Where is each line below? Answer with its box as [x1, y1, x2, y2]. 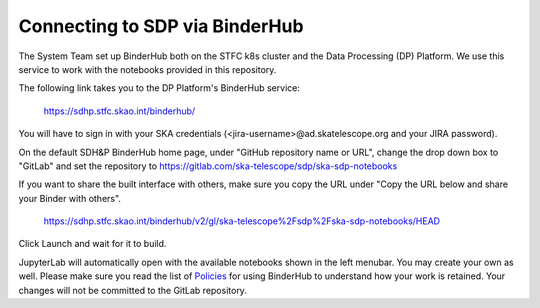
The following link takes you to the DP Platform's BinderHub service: [18, 82, 300, 94]
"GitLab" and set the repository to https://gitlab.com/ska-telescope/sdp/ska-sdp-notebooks [18, 160, 398, 172]
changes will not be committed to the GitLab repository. [18, 284, 247, 296]
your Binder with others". [18, 192, 122, 204]
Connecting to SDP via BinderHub [18, 15, 304, 37]
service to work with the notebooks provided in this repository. [18, 63, 277, 75]
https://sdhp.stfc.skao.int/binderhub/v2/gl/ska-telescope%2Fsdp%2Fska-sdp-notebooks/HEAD [43, 215, 440, 227]
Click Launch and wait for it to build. [18, 238, 167, 250]
